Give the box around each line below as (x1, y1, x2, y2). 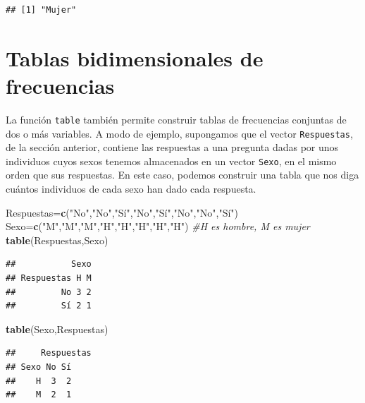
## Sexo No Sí (6, 362, 72, 372)
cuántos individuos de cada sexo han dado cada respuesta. (6, 181, 256, 196)
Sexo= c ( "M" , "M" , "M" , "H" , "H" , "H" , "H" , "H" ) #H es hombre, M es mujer (6, 219, 310, 234)
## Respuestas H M (6, 273, 92, 284)
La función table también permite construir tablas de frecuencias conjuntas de (6, 112, 347, 126)
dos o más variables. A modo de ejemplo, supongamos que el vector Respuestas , (6, 126, 353, 140)
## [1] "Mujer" (6, 5, 77, 15)
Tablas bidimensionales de (6, 43, 264, 72)
